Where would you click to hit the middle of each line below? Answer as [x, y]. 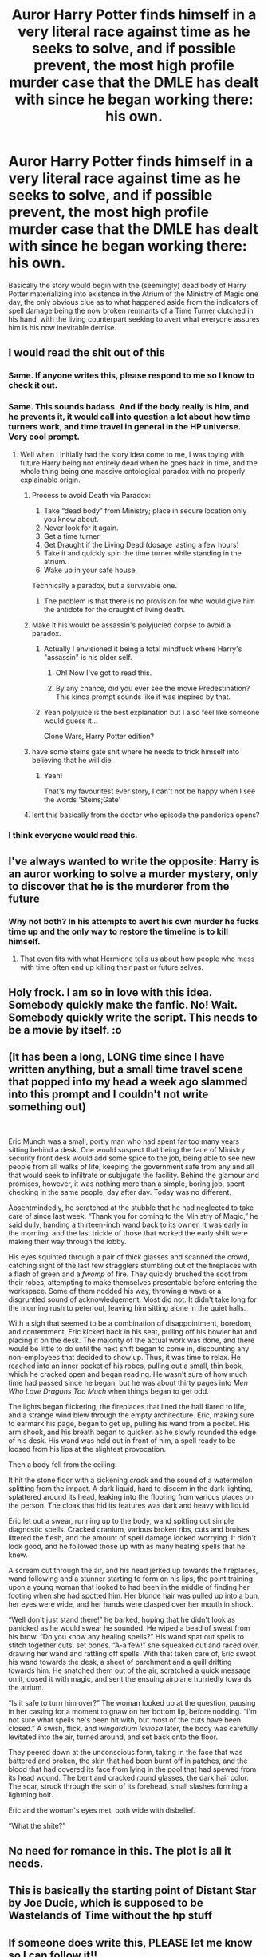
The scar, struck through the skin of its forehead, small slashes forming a [128, 1786]
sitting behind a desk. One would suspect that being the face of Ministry [127, 1150]
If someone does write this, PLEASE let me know [130, 1942]
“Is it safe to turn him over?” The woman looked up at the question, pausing [132, 1703]
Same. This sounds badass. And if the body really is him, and [129, 407]
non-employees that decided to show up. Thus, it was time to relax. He [124, 1358]
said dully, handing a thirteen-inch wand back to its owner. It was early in [128, 1225]
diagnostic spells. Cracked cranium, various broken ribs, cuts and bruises [129, 1529]
